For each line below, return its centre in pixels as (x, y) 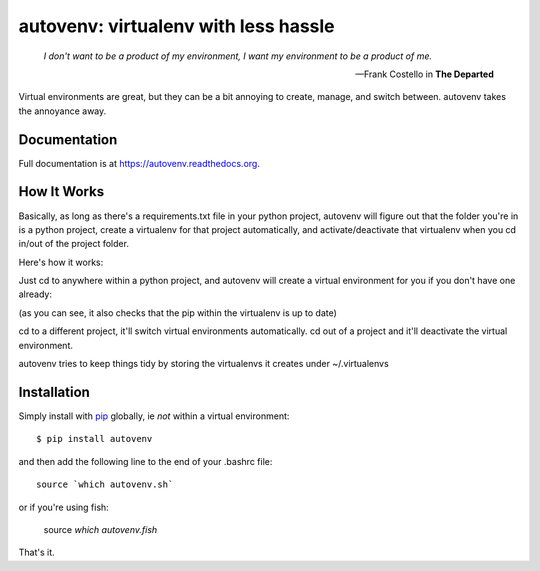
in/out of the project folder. (74, 244)
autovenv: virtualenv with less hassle (176, 26)
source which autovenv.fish (100, 529)
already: (35, 294)
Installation (54, 391)
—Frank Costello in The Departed (424, 74)
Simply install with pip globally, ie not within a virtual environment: (154, 416)
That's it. (36, 552)
